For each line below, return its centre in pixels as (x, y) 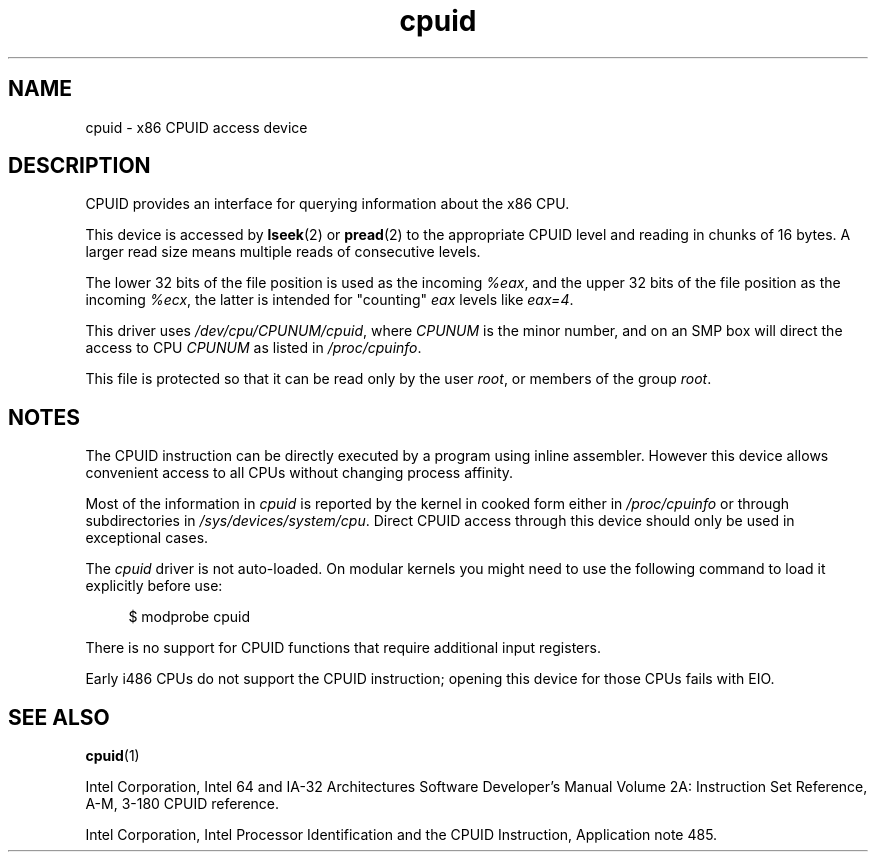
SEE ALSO (59, 717)
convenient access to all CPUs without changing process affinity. (299, 473)
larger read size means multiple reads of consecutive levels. (283, 252)
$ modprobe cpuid (189, 617)
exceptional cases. (147, 538)
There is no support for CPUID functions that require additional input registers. (343, 648)
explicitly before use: (154, 586)
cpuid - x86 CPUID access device (196, 127)
